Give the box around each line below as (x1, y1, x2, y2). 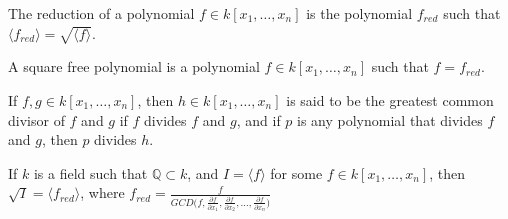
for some (270, 162, 323, 183)
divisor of (8, 109, 65, 130)
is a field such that (33, 162, 148, 183)
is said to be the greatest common (286, 89, 494, 110)
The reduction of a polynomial (8, 3, 195, 23)
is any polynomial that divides (297, 109, 483, 130)
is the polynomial (306, 3, 413, 23)
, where (80, 182, 125, 203)
